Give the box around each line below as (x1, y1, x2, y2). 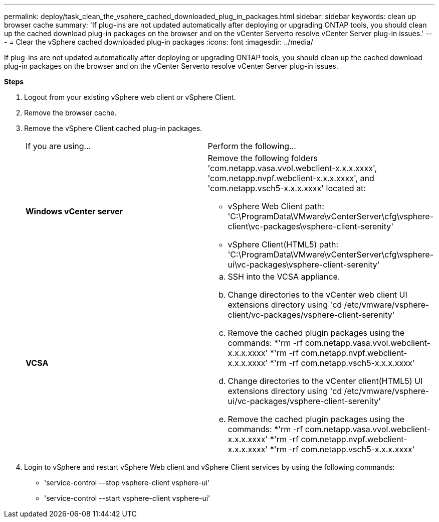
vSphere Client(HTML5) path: (228, 239, 339, 249)
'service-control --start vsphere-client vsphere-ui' (44, 494, 210, 502)
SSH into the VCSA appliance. (228, 272, 340, 282)
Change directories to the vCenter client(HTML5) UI (228, 376, 423, 386)
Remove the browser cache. (24, 108, 117, 117)
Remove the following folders (207, 153, 318, 163)
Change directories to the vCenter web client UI (228, 290, 407, 300)
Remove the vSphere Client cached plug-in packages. (24, 124, 202, 133)
